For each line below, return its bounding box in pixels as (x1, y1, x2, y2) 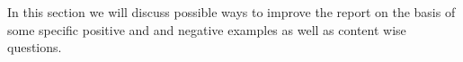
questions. (7, 38, 62, 57)
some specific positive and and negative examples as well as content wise (7, 20, 406, 39)
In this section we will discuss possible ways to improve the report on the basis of (7, 3, 456, 21)
